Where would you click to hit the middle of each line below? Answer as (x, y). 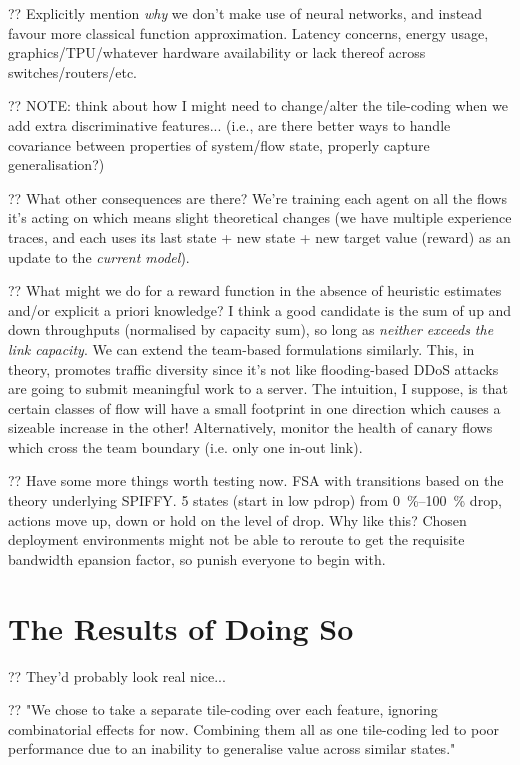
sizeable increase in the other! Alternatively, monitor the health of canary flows (250, 427)
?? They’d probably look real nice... (117, 675)
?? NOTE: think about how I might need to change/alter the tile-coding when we (258, 105)
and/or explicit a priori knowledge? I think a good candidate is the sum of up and (260, 309)
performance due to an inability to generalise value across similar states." (232, 748)
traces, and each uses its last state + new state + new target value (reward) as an (259, 236)
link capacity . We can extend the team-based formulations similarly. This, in (241, 348)
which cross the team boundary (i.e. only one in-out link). (185, 446)
